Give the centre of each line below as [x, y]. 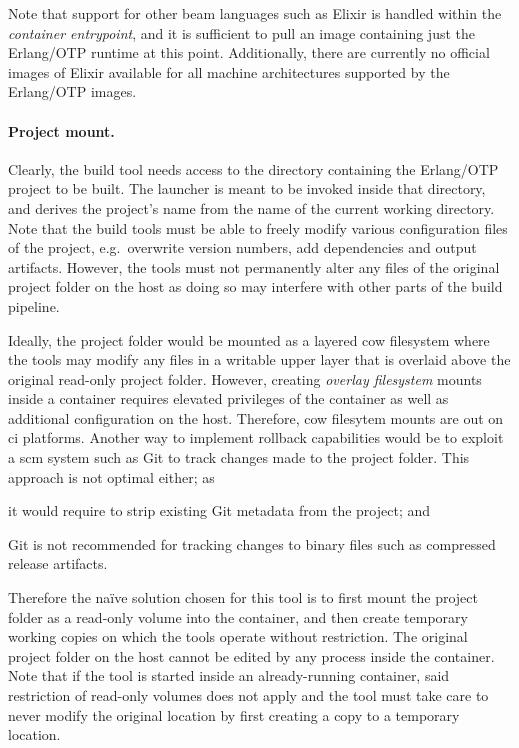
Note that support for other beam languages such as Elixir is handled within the [255, 13]
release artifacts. [58, 563]
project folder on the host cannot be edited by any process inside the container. [251, 655]
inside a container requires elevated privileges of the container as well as [228, 398]
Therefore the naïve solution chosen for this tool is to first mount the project [243, 597]
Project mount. [61, 130]
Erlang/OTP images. [72, 91]
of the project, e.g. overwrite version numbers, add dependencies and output [242, 247]
